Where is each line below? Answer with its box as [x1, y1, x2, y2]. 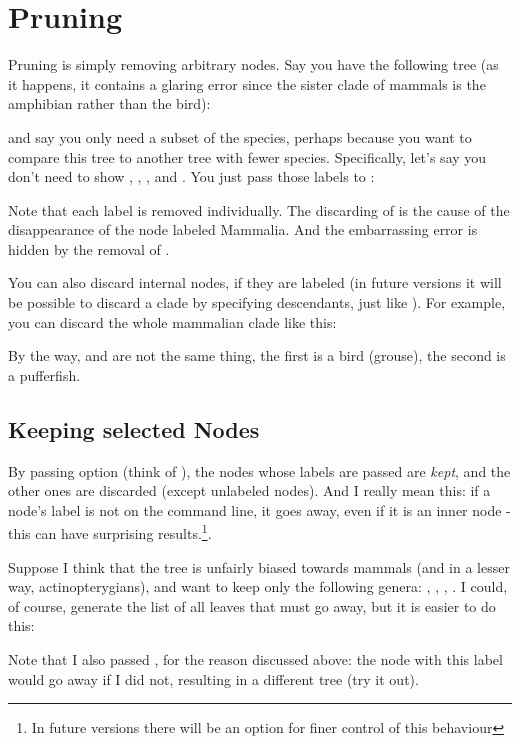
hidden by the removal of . [8, 238, 170, 259]
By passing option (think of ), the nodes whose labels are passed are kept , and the [8, 460, 511, 481]
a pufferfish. [8, 364, 81, 385]
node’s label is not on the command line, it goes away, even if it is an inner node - [8, 499, 511, 520]
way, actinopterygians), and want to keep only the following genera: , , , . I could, [8, 576, 508, 597]
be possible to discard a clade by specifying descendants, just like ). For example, [8, 292, 506, 313]
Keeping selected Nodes [8, 413, 260, 444]
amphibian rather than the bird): [8, 93, 211, 114]
